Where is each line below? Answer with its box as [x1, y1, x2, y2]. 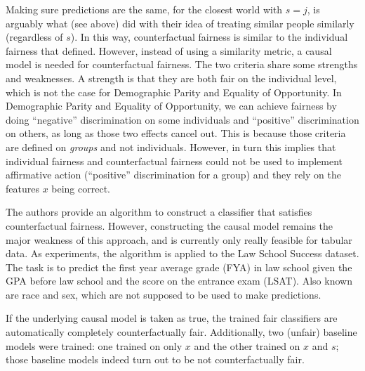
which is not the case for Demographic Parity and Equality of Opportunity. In [6, 84, 342, 99]
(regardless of [6, 30, 63, 44]
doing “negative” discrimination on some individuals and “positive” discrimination [6, 112, 359, 126]
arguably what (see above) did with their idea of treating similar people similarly [6, 15, 354, 30]
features [6, 181, 39, 195]
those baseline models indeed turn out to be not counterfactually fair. [6, 352, 305, 367]
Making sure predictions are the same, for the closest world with [6, 2, 283, 16]
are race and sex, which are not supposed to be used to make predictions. [6, 287, 321, 301]
